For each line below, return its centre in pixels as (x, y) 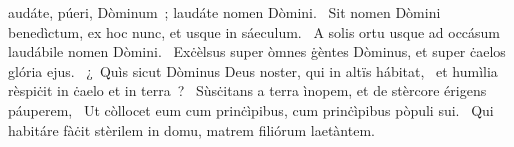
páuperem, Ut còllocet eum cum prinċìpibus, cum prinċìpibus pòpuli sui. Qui (251, 109)
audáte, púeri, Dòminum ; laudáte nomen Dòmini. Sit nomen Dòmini (224, 12)
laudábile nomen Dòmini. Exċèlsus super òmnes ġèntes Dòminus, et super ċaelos (257, 51)
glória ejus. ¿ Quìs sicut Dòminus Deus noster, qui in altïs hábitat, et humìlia (253, 70)
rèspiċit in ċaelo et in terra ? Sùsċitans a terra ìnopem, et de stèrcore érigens (247, 90)
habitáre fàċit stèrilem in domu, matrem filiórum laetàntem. (191, 129)
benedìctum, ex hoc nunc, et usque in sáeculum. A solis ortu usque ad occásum (254, 31)
